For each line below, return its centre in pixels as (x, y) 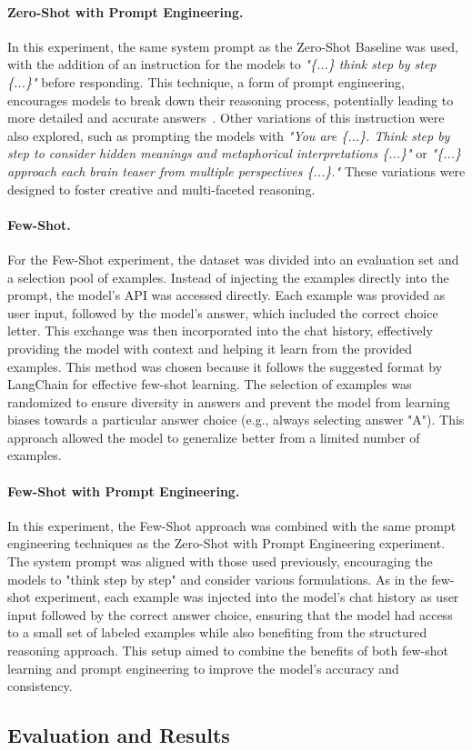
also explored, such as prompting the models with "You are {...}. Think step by (229, 135)
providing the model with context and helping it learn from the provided (210, 348)
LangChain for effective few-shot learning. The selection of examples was (210, 384)
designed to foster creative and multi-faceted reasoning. (161, 189)
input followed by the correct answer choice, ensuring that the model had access (230, 614)
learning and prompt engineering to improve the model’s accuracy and (203, 668)
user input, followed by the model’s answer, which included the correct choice (223, 312)
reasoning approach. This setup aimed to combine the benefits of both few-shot (228, 651)
